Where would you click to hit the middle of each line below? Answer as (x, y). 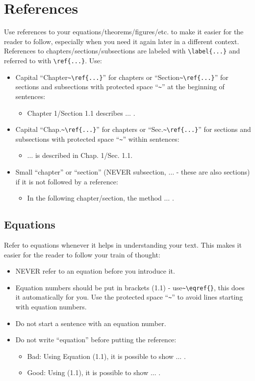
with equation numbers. (51, 307)
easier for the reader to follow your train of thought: (82, 254)
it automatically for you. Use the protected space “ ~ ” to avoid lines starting (129, 297)
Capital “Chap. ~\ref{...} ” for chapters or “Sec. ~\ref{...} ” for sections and (133, 129)
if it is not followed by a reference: (67, 181)
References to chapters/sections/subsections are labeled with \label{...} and (122, 51)
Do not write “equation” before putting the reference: (96, 340)
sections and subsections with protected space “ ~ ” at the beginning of (120, 87)
